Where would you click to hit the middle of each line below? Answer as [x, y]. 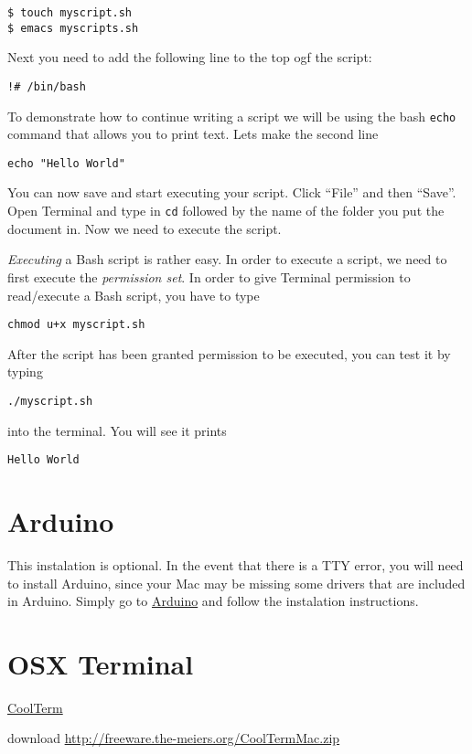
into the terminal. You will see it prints [117, 430]
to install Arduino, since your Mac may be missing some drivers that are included [236, 583]
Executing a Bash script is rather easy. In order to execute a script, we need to [227, 259]
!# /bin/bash [47, 86]
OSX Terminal [101, 663]
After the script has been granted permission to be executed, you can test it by [229, 353]
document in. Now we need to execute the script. [145, 228]
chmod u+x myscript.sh [76, 325]
